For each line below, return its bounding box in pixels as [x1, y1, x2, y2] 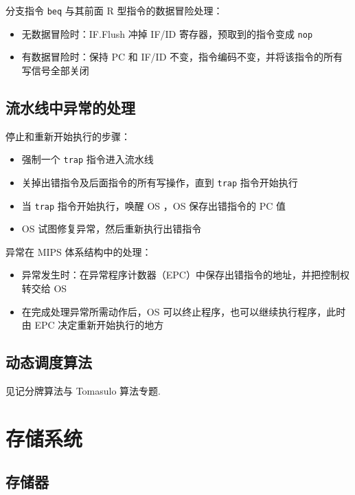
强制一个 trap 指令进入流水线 [21, 152, 154, 166]
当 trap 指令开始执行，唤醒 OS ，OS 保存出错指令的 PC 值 [21, 198, 286, 212]
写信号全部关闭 [21, 63, 89, 77]
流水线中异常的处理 [5, 96, 135, 118]
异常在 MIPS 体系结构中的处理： [5, 244, 152, 258]
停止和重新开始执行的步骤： [5, 129, 130, 143]
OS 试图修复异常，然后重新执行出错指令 [21, 221, 202, 236]
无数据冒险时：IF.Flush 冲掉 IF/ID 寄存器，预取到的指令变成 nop [21, 26, 313, 41]
